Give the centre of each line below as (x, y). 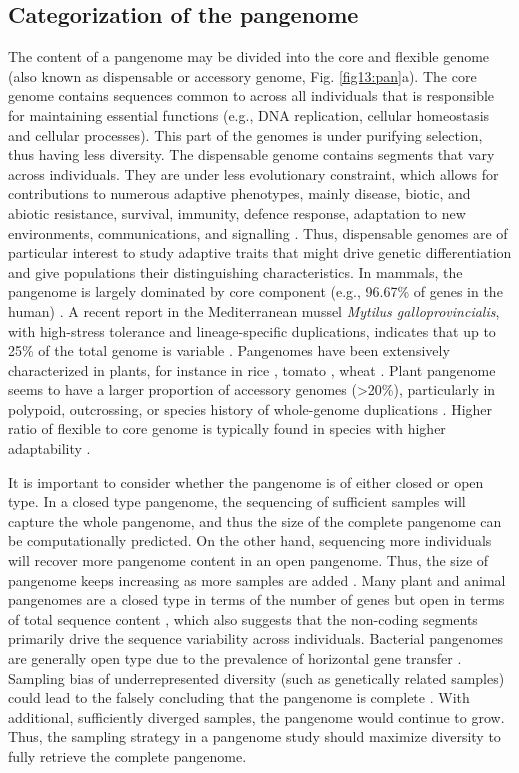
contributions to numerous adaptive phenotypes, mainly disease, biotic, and (239, 193)
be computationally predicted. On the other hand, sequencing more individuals (250, 540)
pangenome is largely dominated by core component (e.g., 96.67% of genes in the (255, 291)
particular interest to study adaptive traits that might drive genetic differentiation (260, 252)
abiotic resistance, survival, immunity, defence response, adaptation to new (237, 212)
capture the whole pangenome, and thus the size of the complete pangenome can (255, 520)
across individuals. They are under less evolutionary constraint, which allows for (253, 173)
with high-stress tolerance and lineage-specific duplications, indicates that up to (252, 330)
